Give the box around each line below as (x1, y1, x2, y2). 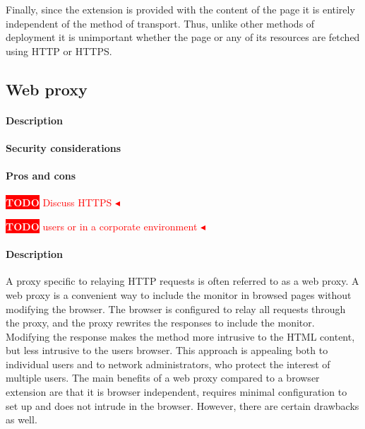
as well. (6, 412, 37, 427)
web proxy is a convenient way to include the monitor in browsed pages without (6, 287, 352, 302)
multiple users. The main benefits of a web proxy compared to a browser (6, 370, 320, 385)
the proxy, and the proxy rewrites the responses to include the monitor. (6, 315, 315, 330)
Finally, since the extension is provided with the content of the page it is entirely (6, 2, 355, 16)
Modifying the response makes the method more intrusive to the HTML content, (6, 329, 355, 343)
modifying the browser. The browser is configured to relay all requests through (6, 301, 346, 316)
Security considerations (6, 140, 121, 155)
